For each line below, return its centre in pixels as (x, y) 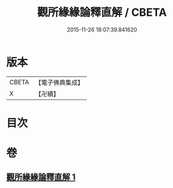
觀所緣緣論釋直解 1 (41, 177)
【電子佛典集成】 (59, 82)
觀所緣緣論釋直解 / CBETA (102, 12)
